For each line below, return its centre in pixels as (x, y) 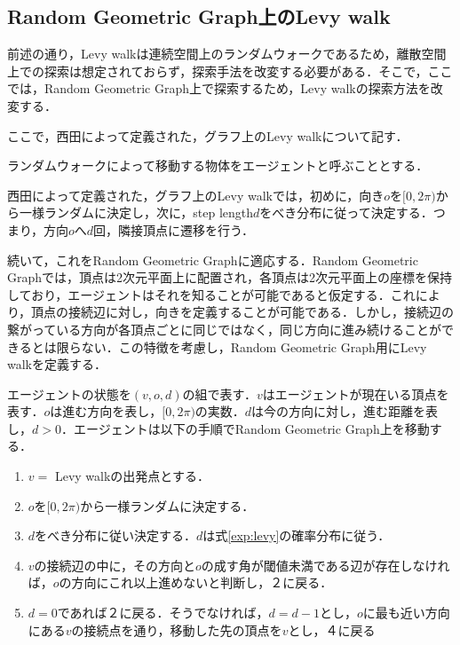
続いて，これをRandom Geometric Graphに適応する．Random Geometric (213, 260)
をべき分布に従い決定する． (116, 535)
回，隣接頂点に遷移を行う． (174, 229)
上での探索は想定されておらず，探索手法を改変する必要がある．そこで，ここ (230, 71)
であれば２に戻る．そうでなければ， (163, 613)
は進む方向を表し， (106, 411)
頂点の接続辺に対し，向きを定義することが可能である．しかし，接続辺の (242, 312)
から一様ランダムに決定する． (167, 505)
